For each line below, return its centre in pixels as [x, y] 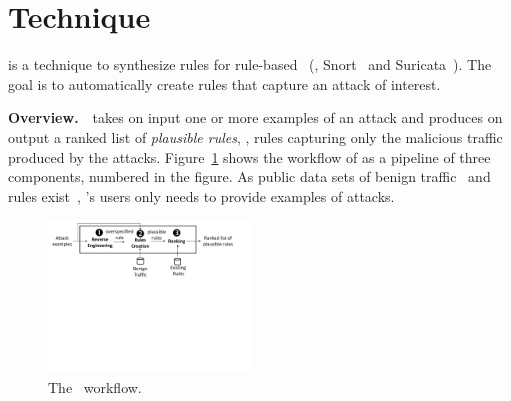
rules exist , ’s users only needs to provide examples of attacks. [201, 195]
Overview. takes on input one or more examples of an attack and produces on [255, 117]
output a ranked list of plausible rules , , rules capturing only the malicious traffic [255, 136]
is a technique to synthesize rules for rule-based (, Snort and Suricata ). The [250, 64]
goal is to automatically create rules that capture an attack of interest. [224, 83]
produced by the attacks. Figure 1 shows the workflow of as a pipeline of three [249, 156]
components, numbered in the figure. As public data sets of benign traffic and [249, 176]
